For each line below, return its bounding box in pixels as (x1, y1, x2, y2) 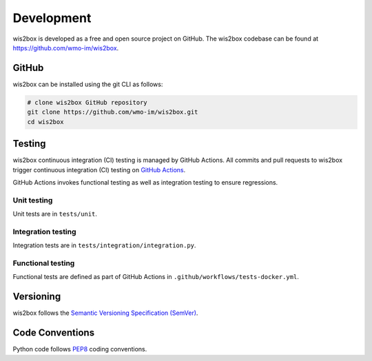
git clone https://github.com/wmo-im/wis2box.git (27, 108, 198, 116)
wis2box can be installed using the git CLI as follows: (12, 80, 163, 88)
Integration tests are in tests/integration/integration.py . (12, 241, 196, 249)
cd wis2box (27, 118, 64, 125)
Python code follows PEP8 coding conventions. (12, 345, 147, 353)
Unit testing (12, 195, 53, 205)
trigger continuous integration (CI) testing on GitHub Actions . (12, 165, 186, 174)
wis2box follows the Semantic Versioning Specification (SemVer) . (12, 309, 198, 317)
